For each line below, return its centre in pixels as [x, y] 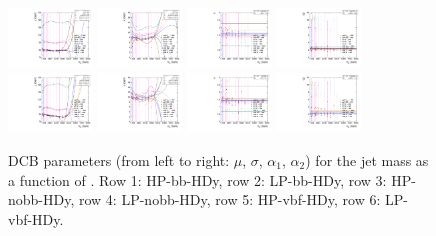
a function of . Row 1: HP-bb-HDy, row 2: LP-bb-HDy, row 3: [197, 179]
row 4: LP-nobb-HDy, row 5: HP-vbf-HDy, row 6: [229, 199]
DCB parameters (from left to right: [119, 160]
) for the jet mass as [367, 160]
